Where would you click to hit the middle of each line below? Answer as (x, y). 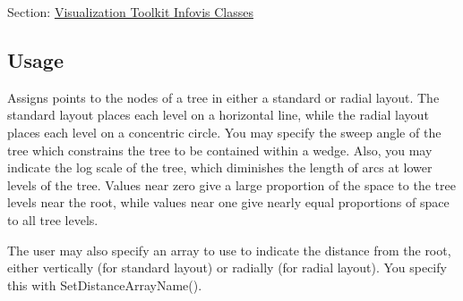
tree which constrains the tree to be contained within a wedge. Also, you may (220, 150)
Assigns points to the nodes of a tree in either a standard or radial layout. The (223, 97)
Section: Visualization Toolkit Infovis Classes (130, 12)
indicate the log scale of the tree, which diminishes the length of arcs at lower (220, 167)
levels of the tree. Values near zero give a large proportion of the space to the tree (231, 184)
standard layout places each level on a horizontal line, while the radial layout (218, 115)
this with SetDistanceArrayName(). (105, 284)
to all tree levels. (53, 219)
